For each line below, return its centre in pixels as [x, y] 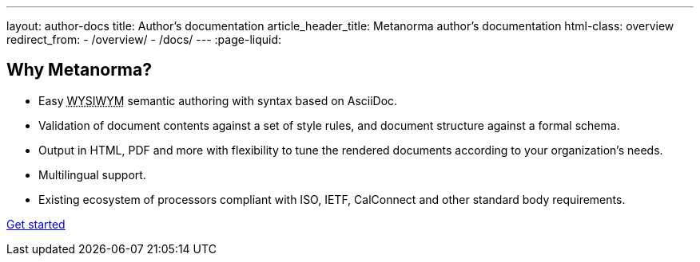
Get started [36, 224]
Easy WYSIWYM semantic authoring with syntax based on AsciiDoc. [218, 100]
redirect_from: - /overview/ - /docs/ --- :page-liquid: [144, 39]
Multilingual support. [92, 174]
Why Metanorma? [79, 70]
